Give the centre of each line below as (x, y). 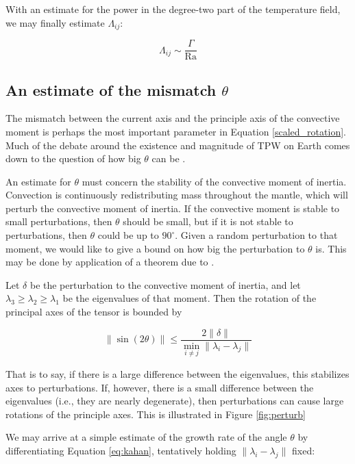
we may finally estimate (55, 22)
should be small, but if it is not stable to (208, 221)
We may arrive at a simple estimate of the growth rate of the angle (146, 437)
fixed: (304, 450)
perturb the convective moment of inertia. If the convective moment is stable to (173, 208)
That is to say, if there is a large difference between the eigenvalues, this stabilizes (177, 373)
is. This (331, 248)
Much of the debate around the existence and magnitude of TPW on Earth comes (178, 145)
